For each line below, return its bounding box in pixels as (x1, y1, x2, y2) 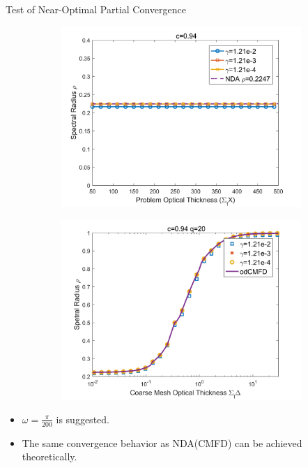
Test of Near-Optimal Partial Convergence (6, 2, 186, 16)
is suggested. (56, 411, 109, 426)
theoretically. (22, 449, 77, 464)
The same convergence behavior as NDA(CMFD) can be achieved (22, 435, 302, 450)
